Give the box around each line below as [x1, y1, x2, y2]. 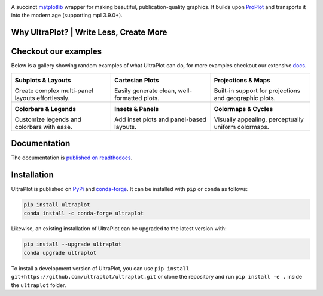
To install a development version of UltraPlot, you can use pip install [11, 264, 190, 272]
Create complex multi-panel [14, 87, 93, 95]
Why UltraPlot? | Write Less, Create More [11, 27, 167, 38]
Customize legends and [14, 115, 82, 124]
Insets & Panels [114, 104, 159, 113]
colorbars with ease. [14, 122, 73, 131]
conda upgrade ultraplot [23, 249, 97, 256]
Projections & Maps [214, 76, 270, 84]
